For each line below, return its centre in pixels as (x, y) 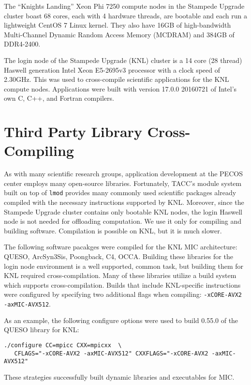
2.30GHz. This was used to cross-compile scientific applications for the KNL (117, 79)
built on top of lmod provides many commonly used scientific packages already (120, 192)
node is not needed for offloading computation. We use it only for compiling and (123, 221)
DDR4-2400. (22, 44)
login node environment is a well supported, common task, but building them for (124, 266)
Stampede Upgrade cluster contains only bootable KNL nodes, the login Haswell (123, 211)
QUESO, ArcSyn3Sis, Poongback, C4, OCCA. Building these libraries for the (118, 256)
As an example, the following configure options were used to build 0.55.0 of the (121, 320)
